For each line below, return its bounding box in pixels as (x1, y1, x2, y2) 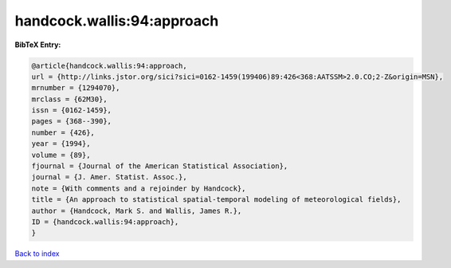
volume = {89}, (31, 150, 91, 160)
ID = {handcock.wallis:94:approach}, (31, 218, 179, 227)
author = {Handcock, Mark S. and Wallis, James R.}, (31, 206, 242, 215)
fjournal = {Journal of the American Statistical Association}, (31, 162, 288, 171)
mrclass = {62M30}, (31, 94, 108, 104)
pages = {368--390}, (31, 116, 112, 126)
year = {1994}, (31, 140, 91, 148)
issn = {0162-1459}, (31, 106, 112, 115)
